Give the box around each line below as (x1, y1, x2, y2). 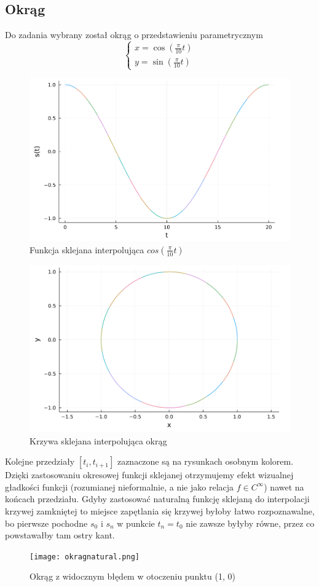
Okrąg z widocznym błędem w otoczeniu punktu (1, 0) (30, 570, 235, 583)
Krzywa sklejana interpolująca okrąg (30, 434, 167, 447)
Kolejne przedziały (5, 455, 75, 468)
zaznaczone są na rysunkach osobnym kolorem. (117, 455, 294, 468)
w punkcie (117, 516, 155, 529)
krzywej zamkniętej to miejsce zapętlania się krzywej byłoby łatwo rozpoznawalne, (5, 504, 315, 517)
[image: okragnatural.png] (30, 552, 140, 561)
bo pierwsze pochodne (5, 516, 88, 529)
